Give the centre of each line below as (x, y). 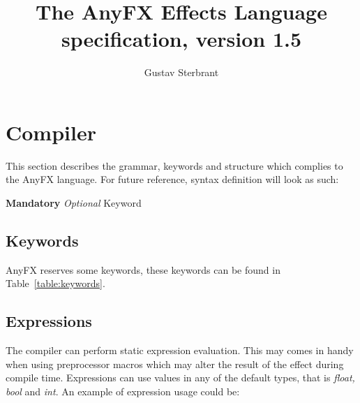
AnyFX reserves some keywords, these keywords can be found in (143, 269)
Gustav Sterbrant (181, 72)
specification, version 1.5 (181, 39)
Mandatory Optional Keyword (74, 203)
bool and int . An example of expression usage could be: (123, 391)
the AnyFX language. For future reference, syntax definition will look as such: (172, 179)
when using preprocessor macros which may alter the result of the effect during (175, 364)
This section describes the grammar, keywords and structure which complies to (174, 165)
